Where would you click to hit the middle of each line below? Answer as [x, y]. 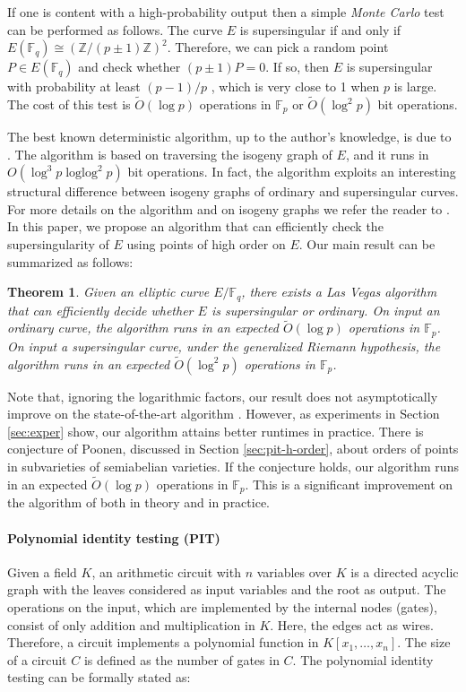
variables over [294, 571]
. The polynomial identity [363, 659]
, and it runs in [387, 154]
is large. [415, 86]
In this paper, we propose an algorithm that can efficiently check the [195, 226]
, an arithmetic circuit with [166, 571]
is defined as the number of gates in [181, 659]
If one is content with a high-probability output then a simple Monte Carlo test [226, 12]
